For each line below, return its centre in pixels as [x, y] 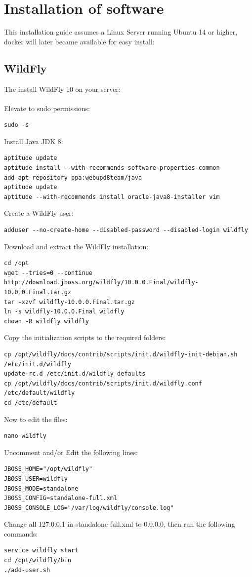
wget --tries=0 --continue [48, 273]
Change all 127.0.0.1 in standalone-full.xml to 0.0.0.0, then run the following [120, 524]
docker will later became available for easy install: [79, 41]
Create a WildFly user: [39, 213]
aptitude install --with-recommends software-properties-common [112, 168]
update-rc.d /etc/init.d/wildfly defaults [75, 374]
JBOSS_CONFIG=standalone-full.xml [61, 498]
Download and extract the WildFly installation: [76, 246]
